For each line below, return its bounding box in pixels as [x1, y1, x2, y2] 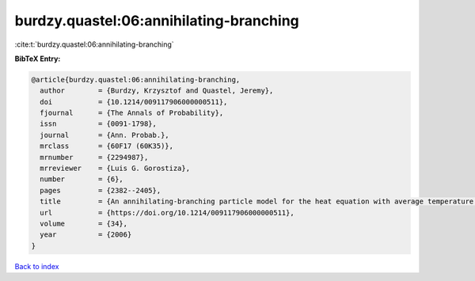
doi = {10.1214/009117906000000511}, [40, 97, 228, 106]
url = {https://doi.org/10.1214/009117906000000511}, [40, 208, 294, 217]
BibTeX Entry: [14, 54, 61, 63]
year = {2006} [40, 230, 132, 239]
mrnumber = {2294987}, [40, 153, 149, 161]
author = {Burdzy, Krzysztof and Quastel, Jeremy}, [40, 86, 274, 95]
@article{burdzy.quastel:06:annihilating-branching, [31, 75, 241, 84]
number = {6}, [40, 175, 124, 184]
